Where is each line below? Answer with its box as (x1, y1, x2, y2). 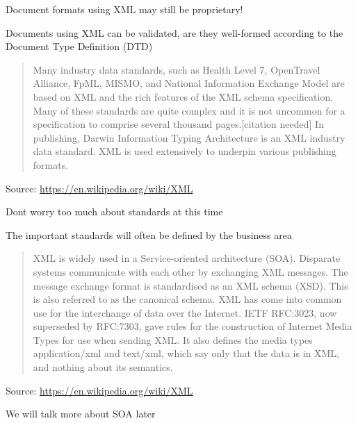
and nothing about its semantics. (33, 360, 173, 374)
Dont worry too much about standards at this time (6, 204, 223, 219)
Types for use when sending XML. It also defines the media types (33, 332, 313, 347)
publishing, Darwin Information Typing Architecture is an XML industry (33, 130, 345, 144)
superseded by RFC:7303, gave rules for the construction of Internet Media (33, 319, 352, 333)
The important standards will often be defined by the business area (6, 227, 292, 242)
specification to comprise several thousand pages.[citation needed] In (33, 117, 324, 131)
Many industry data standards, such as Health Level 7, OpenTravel (33, 62, 320, 76)
